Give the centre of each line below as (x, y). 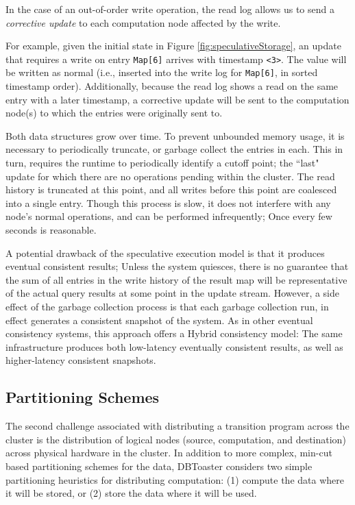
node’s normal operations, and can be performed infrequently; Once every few (169, 216)
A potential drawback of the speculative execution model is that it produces (165, 252)
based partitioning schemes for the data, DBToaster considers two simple (159, 466)
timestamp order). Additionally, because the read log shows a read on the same (172, 86)
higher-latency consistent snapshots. (81, 360)
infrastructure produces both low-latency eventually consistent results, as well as (174, 346)
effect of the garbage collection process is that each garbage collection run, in (167, 306)
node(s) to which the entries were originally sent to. (114, 113)
